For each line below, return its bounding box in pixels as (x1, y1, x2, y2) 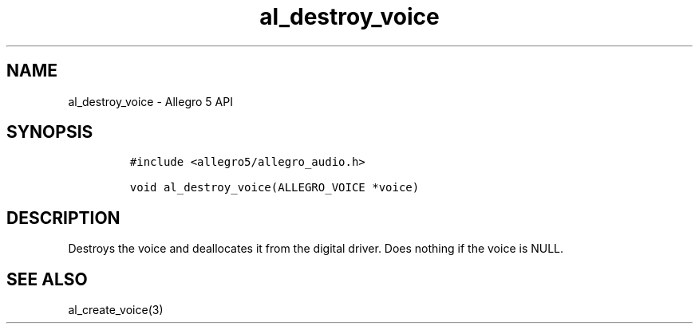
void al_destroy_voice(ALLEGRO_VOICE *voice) (129, 181, 420, 194)
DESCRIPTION (6, 207, 120, 228)
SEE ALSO (6, 269, 88, 289)
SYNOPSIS (6, 122, 93, 143)
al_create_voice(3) (68, 303, 164, 317)
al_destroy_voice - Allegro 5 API (68, 94, 233, 108)
